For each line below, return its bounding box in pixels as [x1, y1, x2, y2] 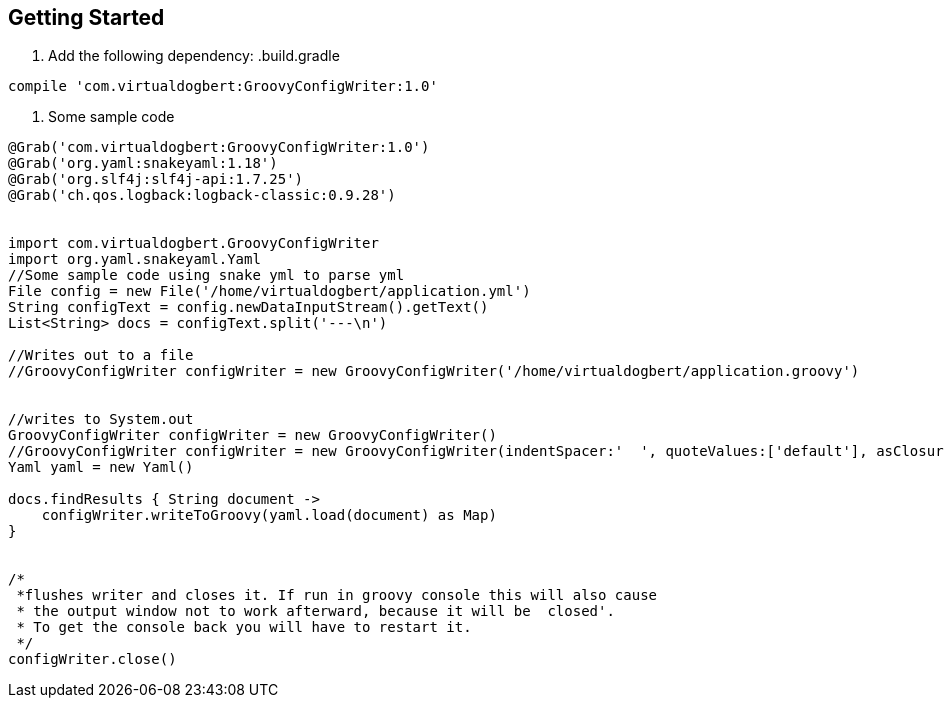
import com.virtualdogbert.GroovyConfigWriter [8, 235, 379, 252]
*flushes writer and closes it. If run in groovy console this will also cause [16, 587, 658, 604]
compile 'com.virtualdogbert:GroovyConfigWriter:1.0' [8, 78, 438, 95]
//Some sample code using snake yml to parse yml [8, 267, 405, 284]
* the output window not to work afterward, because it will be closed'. [16, 603, 615, 620]
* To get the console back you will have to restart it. [16, 619, 472, 636]
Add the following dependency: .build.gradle [48, 47, 340, 65]
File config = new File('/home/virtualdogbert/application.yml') [8, 283, 531, 300]
